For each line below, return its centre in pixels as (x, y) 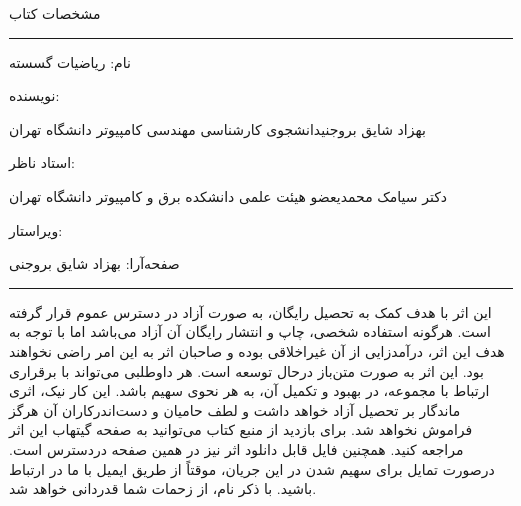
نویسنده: (34, 95)
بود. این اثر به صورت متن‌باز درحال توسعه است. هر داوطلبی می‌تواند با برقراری (246, 370)
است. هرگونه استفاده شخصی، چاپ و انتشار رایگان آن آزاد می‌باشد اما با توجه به (250, 331)
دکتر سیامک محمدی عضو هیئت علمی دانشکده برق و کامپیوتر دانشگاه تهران (228, 195)
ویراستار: (36, 229)
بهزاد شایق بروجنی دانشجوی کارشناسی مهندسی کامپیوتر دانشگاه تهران (217, 128)
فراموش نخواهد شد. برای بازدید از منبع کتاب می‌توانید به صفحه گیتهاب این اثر (241, 429)
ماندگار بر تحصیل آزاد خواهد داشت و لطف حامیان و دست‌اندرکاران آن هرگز (235, 409)
